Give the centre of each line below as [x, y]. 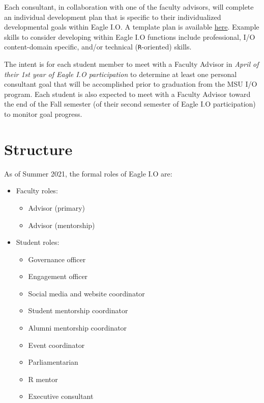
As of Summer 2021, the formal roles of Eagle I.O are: [88, 173]
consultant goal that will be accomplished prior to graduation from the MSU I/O [131, 84]
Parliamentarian [53, 362]
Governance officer [57, 259]
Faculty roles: [37, 191]
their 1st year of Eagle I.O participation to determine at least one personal [121, 74]
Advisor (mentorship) [62, 225]
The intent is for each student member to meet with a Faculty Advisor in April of [131, 64]
